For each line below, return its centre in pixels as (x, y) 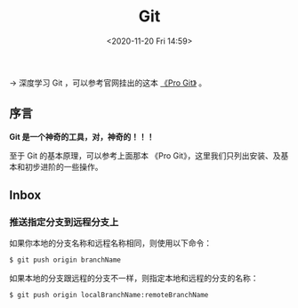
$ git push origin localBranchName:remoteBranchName (109, 296)
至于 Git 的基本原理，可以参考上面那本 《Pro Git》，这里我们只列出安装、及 (145, 155)
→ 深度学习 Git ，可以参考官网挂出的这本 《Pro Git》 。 (108, 83)
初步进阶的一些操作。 (64, 166)
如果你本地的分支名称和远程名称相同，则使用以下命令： (110, 243)
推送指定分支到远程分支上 (64, 223)
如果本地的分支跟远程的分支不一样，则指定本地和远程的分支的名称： (134, 279)
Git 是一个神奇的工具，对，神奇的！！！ (82, 136)
